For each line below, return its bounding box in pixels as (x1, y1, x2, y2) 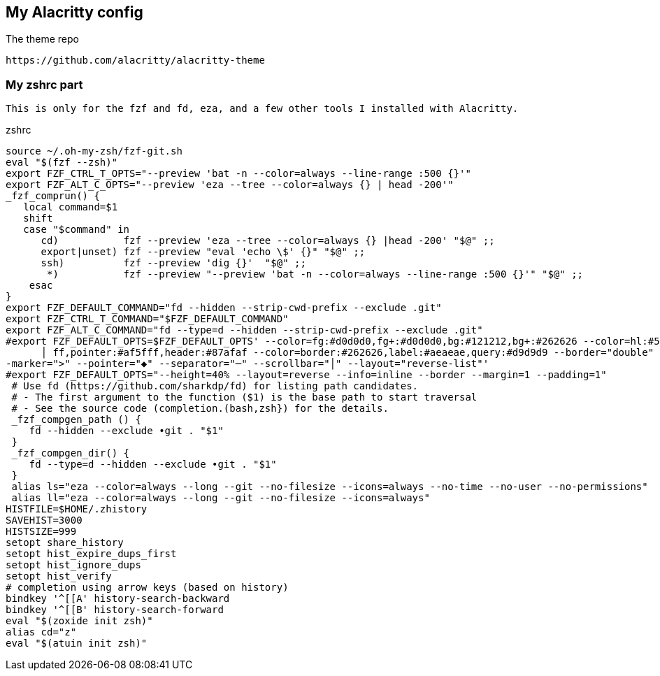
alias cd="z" (6, 626, 77, 638)
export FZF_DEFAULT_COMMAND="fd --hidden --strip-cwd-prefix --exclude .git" (6, 302, 442, 314)
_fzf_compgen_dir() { (11, 447, 130, 459)
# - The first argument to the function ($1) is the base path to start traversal (11, 391, 478, 403)
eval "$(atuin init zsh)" (6, 638, 148, 649)
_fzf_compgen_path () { (11, 414, 141, 426)
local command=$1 (23, 201, 118, 213)
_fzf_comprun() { (6, 190, 100, 202)
